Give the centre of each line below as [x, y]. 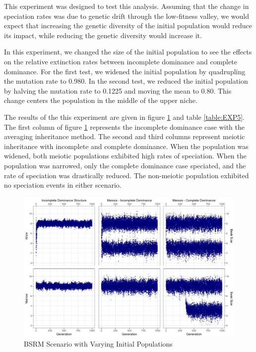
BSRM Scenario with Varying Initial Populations [98, 344]
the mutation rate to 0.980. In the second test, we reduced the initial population [126, 81]
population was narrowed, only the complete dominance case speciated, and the [125, 165]
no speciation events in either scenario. [63, 185]
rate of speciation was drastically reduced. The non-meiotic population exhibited [127, 175]
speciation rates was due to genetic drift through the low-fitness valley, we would [127, 16]
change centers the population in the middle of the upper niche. [101, 100]
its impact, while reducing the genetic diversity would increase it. [103, 35]
